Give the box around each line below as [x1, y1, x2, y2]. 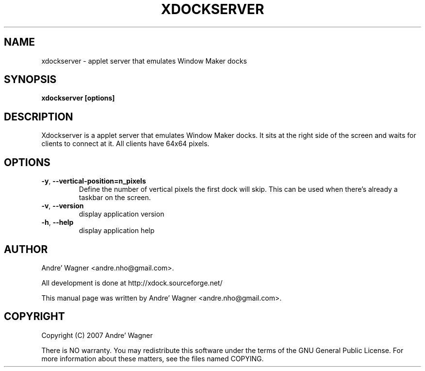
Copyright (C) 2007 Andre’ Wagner [41, 331, 153, 339]
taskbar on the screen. [79, 193, 151, 202]
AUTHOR [4, 243, 48, 255]
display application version [79, 210, 164, 219]
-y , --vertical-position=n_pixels [41, 177, 146, 185]
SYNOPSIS [4, 73, 57, 86]
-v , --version [41, 202, 84, 210]
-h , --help [41, 218, 74, 227]
